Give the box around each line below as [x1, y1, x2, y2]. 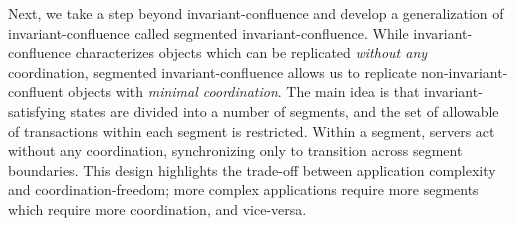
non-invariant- [421, 61, 508, 82]
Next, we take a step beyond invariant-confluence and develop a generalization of [8, 3, 504, 23]
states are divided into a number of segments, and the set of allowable [70, 100, 499, 121]
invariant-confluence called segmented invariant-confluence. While [8, 22, 409, 43]
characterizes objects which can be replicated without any [75, 42, 428, 63]
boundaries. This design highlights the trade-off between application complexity [8, 159, 496, 180]
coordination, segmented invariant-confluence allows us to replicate [8, 61, 417, 82]
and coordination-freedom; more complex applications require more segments [8, 179, 479, 200]
